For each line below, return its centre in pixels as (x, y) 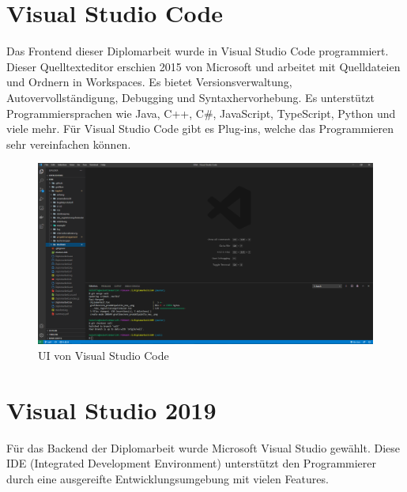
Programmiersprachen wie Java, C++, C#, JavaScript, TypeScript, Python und (201, 113)
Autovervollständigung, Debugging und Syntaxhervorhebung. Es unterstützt (190, 97)
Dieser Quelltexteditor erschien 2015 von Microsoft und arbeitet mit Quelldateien (203, 66)
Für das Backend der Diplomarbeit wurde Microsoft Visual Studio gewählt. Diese (203, 447)
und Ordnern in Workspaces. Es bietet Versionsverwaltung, (149, 82)
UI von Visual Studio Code (104, 355)
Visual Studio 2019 (111, 409)
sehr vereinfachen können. (69, 144)
